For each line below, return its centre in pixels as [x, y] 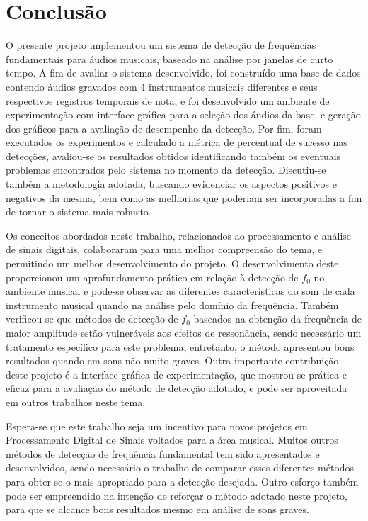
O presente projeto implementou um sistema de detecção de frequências [161, 45]
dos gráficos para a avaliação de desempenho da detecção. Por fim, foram [164, 128]
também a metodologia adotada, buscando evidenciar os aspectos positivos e [171, 184]
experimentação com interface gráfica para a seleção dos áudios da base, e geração [183, 114]
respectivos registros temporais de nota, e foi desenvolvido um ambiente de [168, 100]
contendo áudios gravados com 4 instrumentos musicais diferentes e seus [162, 86]
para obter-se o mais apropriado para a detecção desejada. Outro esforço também [182, 481]
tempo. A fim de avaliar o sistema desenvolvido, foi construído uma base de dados [183, 73]
